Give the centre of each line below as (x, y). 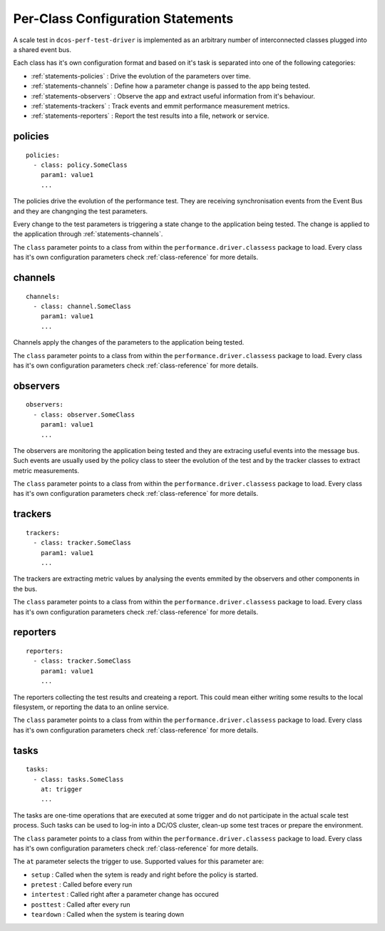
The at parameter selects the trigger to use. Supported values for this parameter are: (138, 861)
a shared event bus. (42, 49)
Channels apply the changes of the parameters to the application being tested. (129, 342)
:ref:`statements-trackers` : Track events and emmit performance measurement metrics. (160, 106)
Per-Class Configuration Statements (123, 19)
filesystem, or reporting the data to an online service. (91, 707)
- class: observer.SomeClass (84, 414)
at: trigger (61, 789)
